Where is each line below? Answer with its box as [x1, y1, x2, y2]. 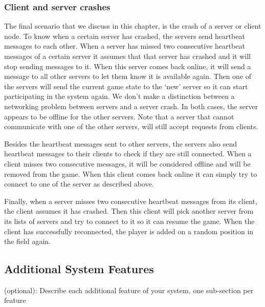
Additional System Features [4, 261, 154, 277]
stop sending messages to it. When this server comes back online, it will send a [4, 60, 251, 71]
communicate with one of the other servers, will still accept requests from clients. [4, 121, 258, 132]
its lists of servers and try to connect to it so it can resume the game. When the [4, 215, 255, 226]
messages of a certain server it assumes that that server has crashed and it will [4, 51, 251, 61]
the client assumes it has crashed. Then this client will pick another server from [4, 206, 254, 216]
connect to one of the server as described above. [4, 178, 154, 189]
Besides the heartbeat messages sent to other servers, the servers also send [4, 138, 237, 149]
